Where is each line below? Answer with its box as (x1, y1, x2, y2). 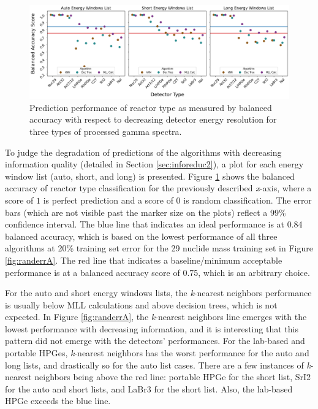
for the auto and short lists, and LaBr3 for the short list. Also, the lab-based (5, 382, 293, 395)
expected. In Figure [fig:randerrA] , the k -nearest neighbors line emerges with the (5, 310, 307, 323)
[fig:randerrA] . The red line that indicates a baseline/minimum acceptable (5, 253, 282, 266)
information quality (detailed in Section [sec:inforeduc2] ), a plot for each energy (5, 158, 304, 170)
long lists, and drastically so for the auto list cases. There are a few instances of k (5, 358, 311, 371)
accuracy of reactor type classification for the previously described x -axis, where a (5, 182, 312, 194)
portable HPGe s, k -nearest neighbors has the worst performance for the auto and (5, 346, 309, 359)
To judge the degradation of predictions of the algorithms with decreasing (5, 145, 282, 158)
